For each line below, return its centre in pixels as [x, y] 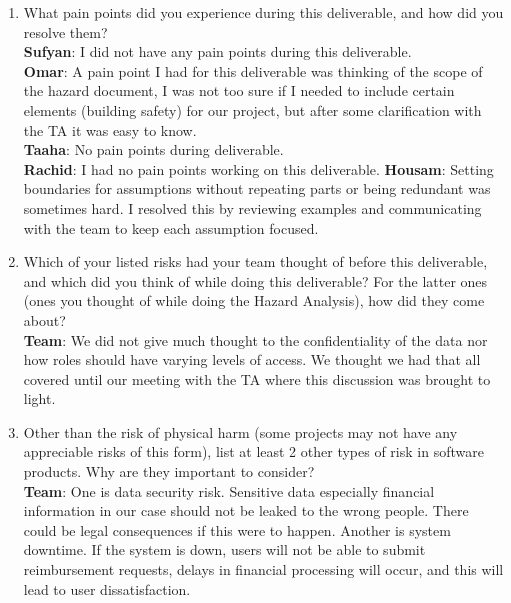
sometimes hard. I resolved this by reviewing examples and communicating [252, 207]
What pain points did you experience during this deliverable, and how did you [263, 12]
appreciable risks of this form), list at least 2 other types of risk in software [253, 451]
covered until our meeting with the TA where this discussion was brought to [257, 378]
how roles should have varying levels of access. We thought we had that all [252, 359]
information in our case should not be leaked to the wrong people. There [246, 510]
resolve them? [65, 31]
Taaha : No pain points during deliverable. [153, 149]
